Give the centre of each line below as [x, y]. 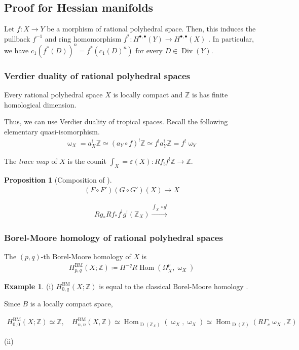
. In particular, [231, 38]
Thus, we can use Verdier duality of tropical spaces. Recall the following [116, 121]
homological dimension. [40, 104]
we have [16, 50]
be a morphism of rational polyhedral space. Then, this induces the [151, 29]
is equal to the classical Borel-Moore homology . [174, 286]
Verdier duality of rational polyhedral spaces [97, 75]
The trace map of [31, 161]
